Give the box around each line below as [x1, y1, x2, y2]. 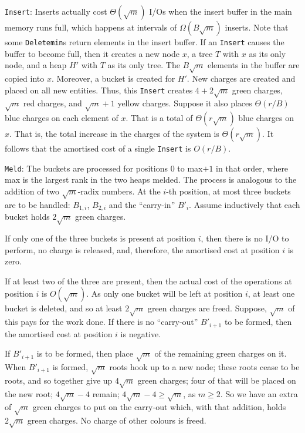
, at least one [248, 287, 295, 300]
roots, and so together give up [5, 374, 113, 386]
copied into [5, 72, 45, 85]
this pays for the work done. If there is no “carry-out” [5, 315, 198, 328]
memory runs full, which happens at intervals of [5, 21, 177, 33]
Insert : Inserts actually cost [5, 5, 107, 17]
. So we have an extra [220, 387, 298, 400]
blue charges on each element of [5, 112, 118, 124]
